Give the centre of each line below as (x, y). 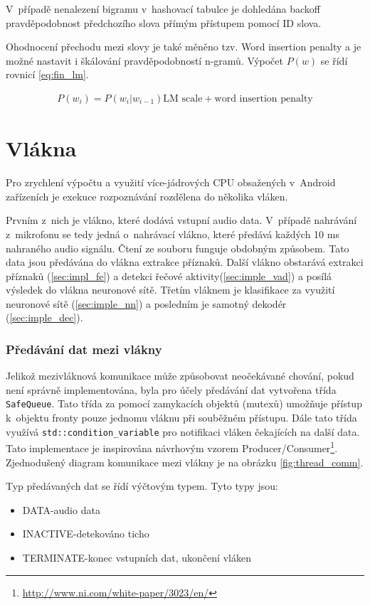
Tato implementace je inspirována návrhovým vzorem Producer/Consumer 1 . (172, 447)
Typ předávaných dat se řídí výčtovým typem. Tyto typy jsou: (142, 486)
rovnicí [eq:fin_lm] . (47, 74)
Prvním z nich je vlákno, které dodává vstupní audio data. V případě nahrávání (181, 220)
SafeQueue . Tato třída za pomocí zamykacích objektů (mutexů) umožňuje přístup (184, 403)
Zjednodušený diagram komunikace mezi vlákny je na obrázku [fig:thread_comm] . (185, 462)
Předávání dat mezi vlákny (84, 349)
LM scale (183, 98)
